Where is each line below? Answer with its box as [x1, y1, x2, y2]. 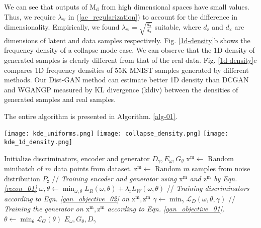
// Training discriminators [166, 183, 249, 193]
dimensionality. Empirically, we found [4, 21, 120, 32]
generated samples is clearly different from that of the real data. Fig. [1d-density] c [4, 54, 257, 65]
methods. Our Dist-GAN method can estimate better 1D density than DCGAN [4, 74, 249, 85]
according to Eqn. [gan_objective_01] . [107, 203, 225, 214]
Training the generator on [4, 203, 83, 214]
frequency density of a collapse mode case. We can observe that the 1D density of [4, 45, 255, 55]
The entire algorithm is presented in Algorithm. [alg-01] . [4, 110, 178, 121]
